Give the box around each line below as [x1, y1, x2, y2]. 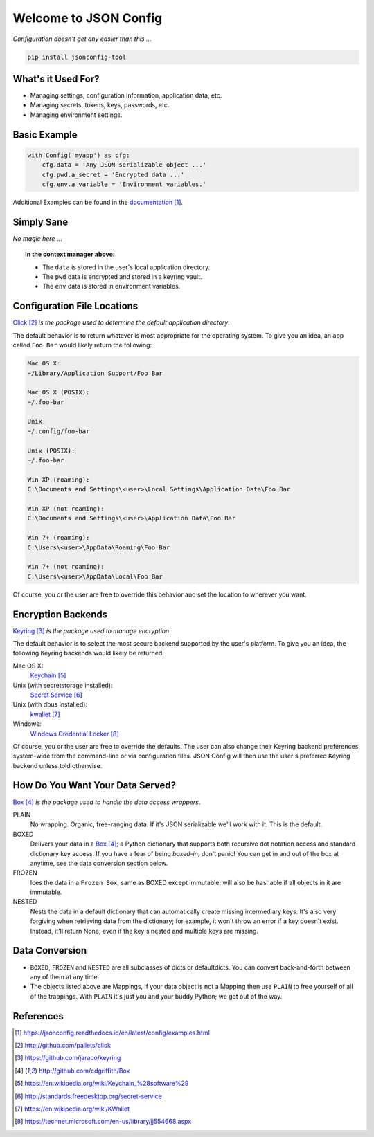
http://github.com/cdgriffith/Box [39, 1066, 130, 1075]
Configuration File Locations [12, 300, 139, 312]
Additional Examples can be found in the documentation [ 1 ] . [12, 198, 184, 206]
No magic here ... [12, 234, 62, 242]
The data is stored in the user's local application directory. [42, 263, 211, 271]
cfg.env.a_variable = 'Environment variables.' [42, 180, 207, 188]
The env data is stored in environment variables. [42, 282, 181, 291]
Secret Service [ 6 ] [30, 691, 82, 699]
